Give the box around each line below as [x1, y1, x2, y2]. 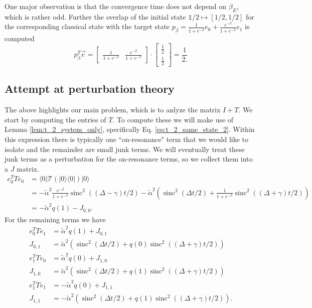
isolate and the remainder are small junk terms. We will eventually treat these [5, 143, 245, 154]
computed [5, 33, 35, 43]
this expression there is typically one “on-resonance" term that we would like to [5, 133, 249, 144]
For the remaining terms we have [5, 214, 106, 224]
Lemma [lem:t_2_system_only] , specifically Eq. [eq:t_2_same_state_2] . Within [5, 124, 255, 134]
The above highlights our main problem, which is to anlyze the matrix [5, 104, 221, 115]
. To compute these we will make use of [112, 114, 234, 124]
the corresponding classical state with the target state [5, 21, 170, 32]
